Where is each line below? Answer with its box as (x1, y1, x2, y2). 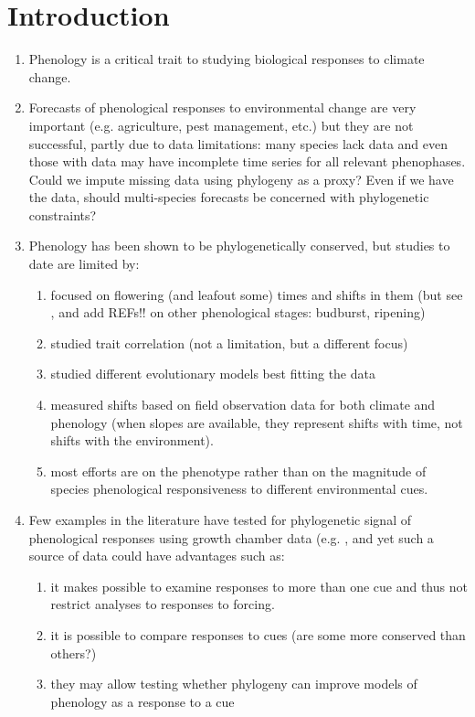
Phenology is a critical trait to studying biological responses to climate (28, 49, 425, 69)
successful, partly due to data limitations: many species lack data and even (28, 134, 449, 153)
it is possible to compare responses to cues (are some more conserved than (50, 625, 466, 644)
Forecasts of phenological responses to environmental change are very (28, 98, 417, 117)
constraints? (28, 205, 97, 224)
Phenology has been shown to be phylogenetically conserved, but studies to (28, 236, 450, 255)
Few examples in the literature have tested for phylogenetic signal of (28, 510, 411, 529)
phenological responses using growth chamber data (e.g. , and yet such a (28, 528, 434, 547)
